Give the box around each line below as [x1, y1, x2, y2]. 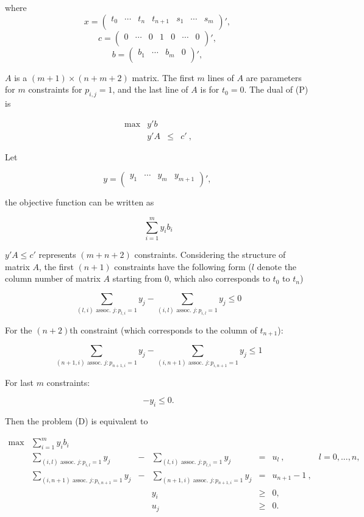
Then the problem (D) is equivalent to [5, 415, 148, 427]
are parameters [246, 71, 302, 84]
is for [200, 83, 219, 96]
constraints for [28, 83, 82, 96]
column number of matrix [5, 272, 101, 285]
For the [5, 323, 32, 336]
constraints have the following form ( [114, 260, 252, 273]
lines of [207, 71, 234, 84]
